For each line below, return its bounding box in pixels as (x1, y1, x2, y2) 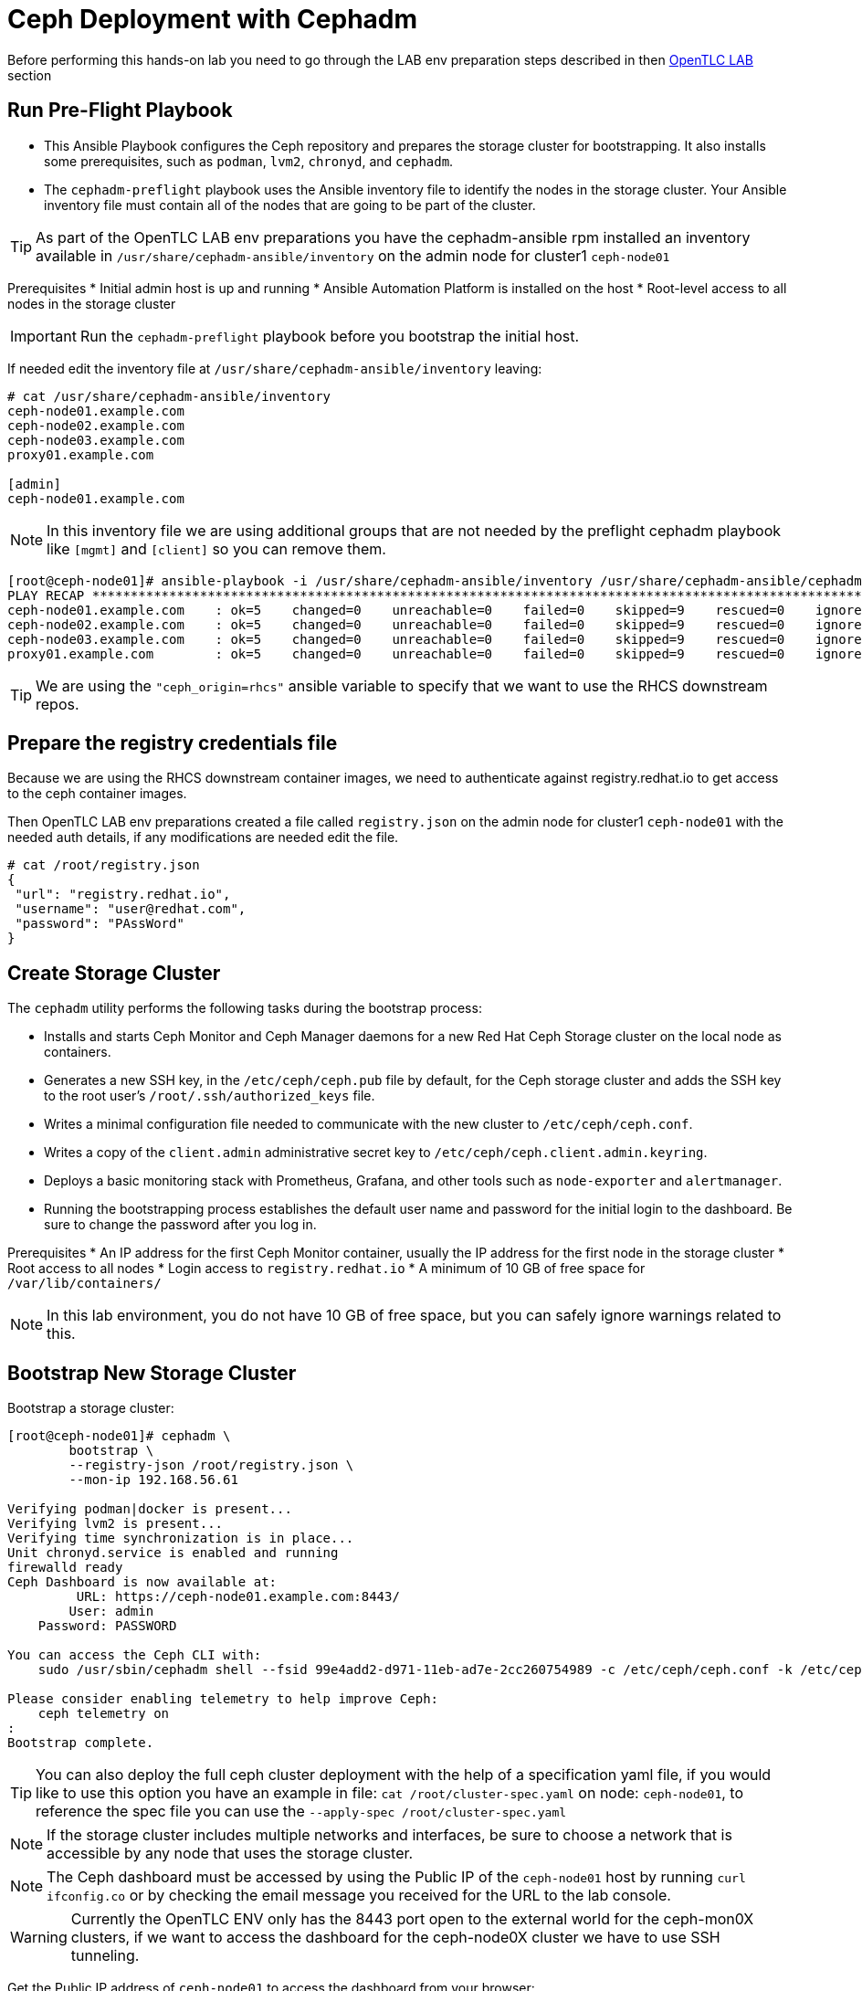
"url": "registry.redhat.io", (15, 887, 231, 902)
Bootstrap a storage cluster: (7, 1400, 174, 1417)
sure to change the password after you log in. (44, 1217, 317, 1233)
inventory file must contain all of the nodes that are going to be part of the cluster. (44, 196, 536, 213)
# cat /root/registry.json (7, 858, 200, 873)
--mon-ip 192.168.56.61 (68, 1472, 238, 1488)
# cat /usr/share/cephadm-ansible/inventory (7, 388, 331, 404)
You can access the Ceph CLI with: (7, 1648, 262, 1663)
